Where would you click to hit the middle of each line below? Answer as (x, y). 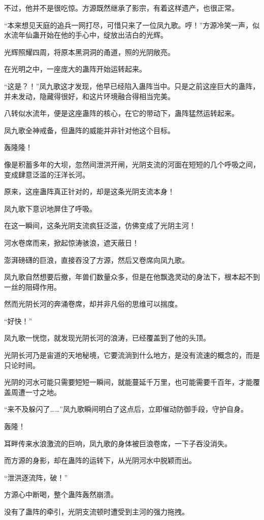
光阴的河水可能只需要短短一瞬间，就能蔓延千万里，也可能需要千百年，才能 (128, 382)
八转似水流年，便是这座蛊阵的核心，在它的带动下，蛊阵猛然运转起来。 (121, 113)
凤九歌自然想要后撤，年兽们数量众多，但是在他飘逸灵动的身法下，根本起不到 (132, 277)
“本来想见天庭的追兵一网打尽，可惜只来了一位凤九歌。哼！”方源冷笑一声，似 (132, 25)
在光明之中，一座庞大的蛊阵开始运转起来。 (75, 69)
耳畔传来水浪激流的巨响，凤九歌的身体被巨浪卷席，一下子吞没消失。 (118, 443)
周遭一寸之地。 (36, 392)
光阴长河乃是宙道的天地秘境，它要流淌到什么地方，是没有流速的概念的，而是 (132, 355)
